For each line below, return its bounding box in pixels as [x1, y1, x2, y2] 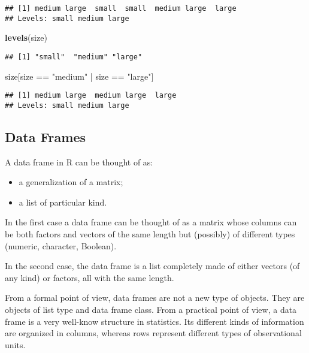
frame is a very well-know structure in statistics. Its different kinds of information [5, 315, 304, 327]
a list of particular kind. [19, 195, 107, 208]
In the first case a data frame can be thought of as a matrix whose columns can [5, 216, 297, 228]
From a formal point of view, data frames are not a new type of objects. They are [5, 291, 305, 304]
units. [5, 338, 26, 351]
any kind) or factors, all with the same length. [5, 271, 174, 283]
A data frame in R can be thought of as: [5, 155, 153, 168]
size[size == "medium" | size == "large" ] [5, 70, 154, 82]
